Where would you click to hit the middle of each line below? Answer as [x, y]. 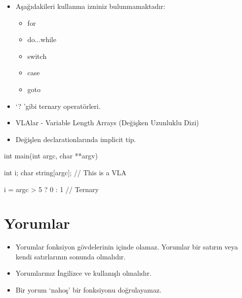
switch [37, 56]
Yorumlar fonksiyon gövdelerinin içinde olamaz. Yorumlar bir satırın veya [127, 247]
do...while [42, 39]
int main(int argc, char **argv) [51, 156]
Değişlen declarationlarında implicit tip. [76, 139]
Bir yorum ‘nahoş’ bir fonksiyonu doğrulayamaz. [88, 290]
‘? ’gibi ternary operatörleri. [58, 106]
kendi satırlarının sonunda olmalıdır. [71, 256]
